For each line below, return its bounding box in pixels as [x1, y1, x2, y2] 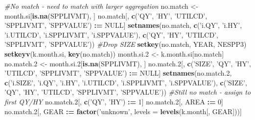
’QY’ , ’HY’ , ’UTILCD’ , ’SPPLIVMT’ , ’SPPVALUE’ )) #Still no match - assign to [4, 87, 251, 97]
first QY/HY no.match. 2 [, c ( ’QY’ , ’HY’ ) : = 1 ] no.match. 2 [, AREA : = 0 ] [4, 96, 223, 106]
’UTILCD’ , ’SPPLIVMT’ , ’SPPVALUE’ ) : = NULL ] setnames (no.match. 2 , [4, 68, 232, 78]
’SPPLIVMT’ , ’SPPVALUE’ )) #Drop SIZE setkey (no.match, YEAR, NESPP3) [4, 39, 247, 49]
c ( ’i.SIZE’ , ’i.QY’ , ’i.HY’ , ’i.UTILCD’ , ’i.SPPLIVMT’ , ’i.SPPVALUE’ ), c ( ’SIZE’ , [4, 77, 247, 87]
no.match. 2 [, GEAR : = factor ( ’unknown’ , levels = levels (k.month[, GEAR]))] [4, 106, 242, 116]
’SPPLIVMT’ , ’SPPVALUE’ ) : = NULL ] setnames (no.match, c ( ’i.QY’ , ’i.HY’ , [4, 20, 242, 30]
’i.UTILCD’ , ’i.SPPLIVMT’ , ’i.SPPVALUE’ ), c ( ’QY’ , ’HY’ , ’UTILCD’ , [4, 29, 218, 40]
